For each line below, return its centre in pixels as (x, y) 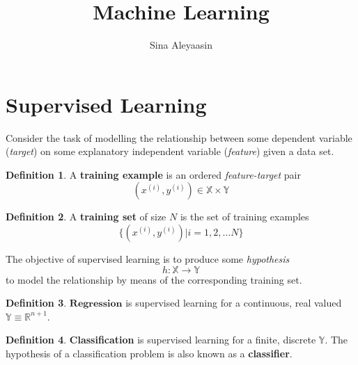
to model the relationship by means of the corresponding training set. (154, 279)
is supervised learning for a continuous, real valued (234, 303)
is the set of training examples (244, 217)
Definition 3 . (36, 303)
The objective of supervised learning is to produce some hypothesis (148, 259)
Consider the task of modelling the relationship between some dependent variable (179, 137)
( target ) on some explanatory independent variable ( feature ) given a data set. (170, 151)
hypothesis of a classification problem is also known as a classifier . (149, 353)
